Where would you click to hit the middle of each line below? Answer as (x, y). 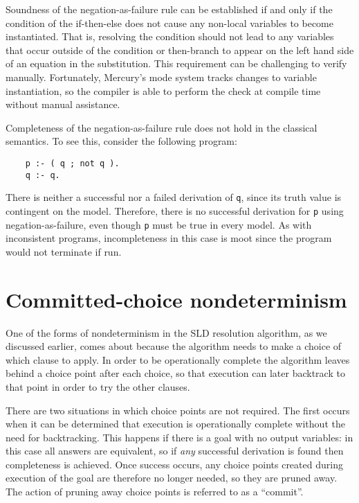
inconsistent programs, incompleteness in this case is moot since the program (169, 238)
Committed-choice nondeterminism (176, 299)
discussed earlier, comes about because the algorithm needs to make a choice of (174, 346)
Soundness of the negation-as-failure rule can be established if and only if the (169, 9)
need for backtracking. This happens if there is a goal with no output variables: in (179, 437)
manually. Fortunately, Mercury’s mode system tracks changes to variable (161, 77)
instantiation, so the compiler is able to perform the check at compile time (163, 90)
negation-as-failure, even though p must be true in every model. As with (159, 224)
